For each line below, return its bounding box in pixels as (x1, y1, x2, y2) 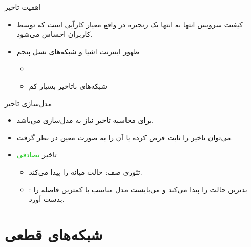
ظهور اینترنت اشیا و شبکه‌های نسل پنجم (16, 46, 140, 56)
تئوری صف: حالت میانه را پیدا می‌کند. (29, 166, 142, 177)
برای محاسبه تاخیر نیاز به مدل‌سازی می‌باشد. (16, 115, 154, 126)
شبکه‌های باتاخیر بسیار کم (29, 80, 107, 91)
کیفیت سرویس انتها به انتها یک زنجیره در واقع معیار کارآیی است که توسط (16, 18, 243, 29)
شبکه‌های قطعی (5, 223, 103, 244)
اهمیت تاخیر (5, 2, 41, 12)
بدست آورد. (29, 194, 65, 204)
